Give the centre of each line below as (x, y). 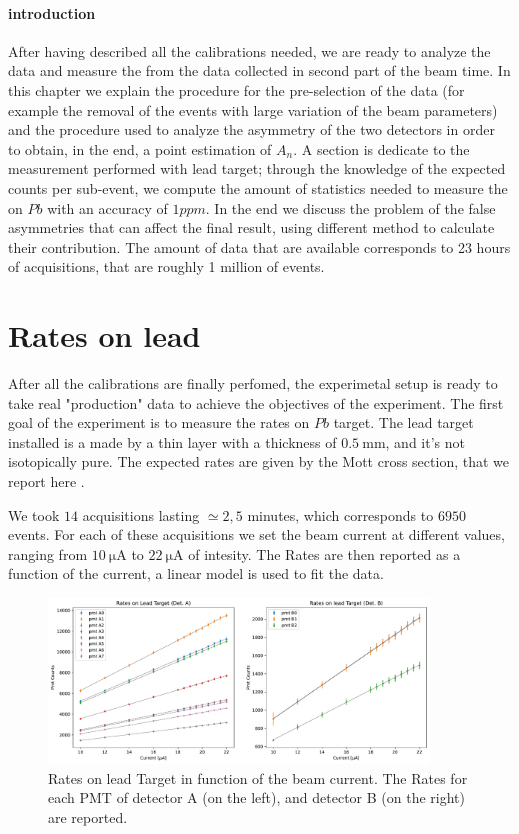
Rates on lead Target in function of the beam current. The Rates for (258, 777)
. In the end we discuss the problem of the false (350, 207)
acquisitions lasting (141, 514)
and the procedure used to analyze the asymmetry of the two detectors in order (251, 129)
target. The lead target (403, 422)
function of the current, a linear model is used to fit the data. (196, 573)
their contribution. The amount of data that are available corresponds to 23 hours (259, 246)
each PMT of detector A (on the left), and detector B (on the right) (256, 797)
